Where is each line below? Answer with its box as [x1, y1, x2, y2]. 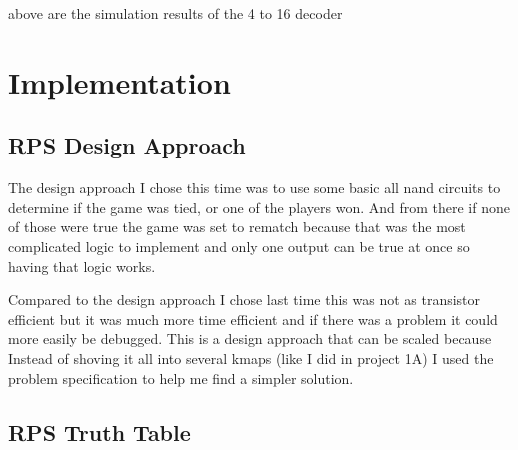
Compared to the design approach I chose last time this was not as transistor [8, 289, 481, 310]
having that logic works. [8, 255, 156, 276]
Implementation [8, 61, 231, 102]
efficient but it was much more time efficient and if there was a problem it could [8, 308, 498, 329]
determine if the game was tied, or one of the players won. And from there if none [8, 196, 510, 217]
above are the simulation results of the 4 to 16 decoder [8, 3, 343, 23]
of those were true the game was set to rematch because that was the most [8, 216, 466, 237]
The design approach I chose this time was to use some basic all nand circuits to [8, 177, 501, 198]
